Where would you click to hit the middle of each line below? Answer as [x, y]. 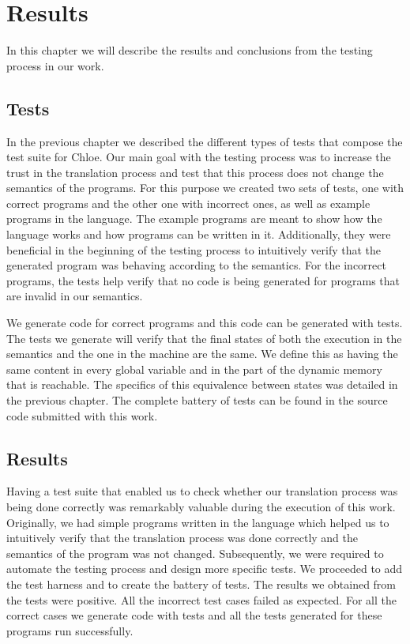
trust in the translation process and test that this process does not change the [195, 172]
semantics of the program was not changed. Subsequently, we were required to [195, 553]
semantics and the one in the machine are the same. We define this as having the [202, 354]
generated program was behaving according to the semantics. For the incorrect [196, 265]
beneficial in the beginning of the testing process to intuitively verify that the [194, 249]
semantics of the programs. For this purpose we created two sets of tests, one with [205, 188]
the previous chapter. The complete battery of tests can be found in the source [197, 400]
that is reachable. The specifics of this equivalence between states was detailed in [202, 384]
